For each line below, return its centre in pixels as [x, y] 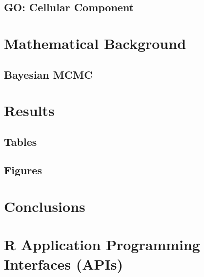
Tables [20, 141]
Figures [23, 170]
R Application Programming [102, 244]
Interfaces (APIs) [64, 264]
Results [29, 110]
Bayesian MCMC [48, 74]
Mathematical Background [95, 43]
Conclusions [45, 206]
